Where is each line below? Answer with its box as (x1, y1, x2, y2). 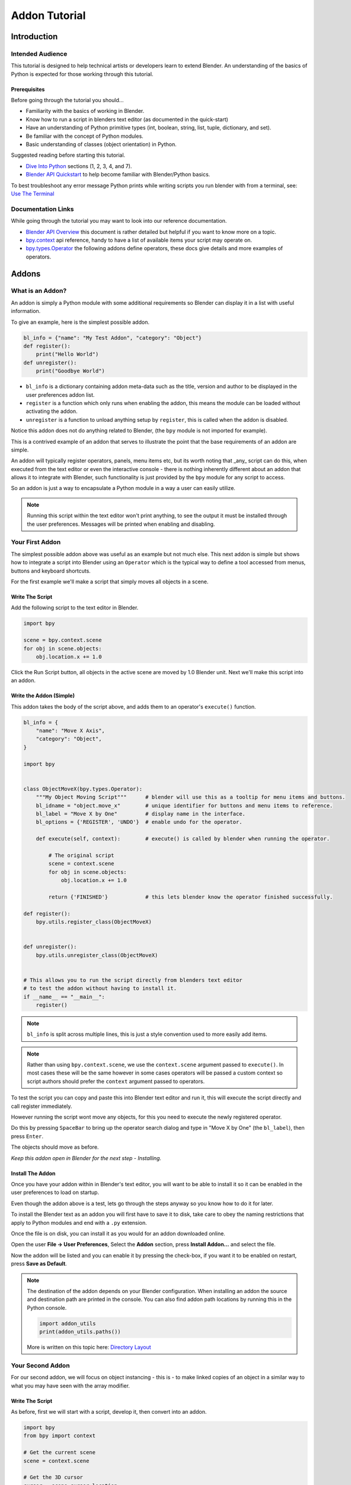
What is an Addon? (11, 287, 67, 295)
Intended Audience (11, 49, 68, 58)
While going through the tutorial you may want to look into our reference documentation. (11, 217, 227, 225)
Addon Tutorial (11, 9, 86, 22)
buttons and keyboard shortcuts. (11, 567, 91, 574)
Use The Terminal (11, 190, 55, 197)
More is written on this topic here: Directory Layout (27, 1344, 151, 1351)
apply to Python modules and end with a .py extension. (11, 1219, 148, 1226)
